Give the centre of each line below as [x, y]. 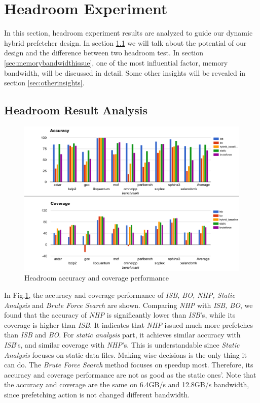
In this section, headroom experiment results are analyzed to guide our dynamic [128, 33]
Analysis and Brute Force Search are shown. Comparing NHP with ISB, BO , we [128, 305]
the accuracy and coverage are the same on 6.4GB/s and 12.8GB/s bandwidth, [127, 384]
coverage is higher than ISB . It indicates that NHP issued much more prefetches [129, 324]
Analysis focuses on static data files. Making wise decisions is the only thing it [125, 354]
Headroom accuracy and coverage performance [97, 278]
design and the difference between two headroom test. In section [104, 53]
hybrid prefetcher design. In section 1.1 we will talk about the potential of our [125, 42]
